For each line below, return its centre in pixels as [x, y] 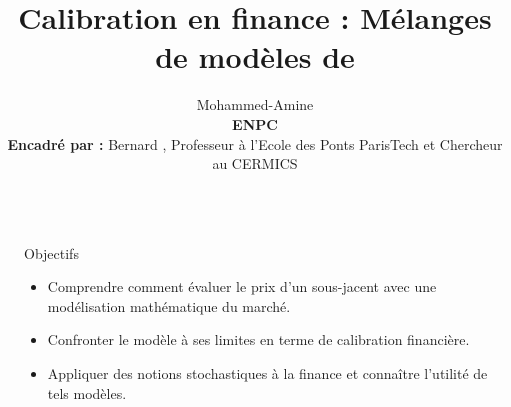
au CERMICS [255, 163]
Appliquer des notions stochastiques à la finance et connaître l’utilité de [267, 373]
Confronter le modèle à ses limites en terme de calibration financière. [258, 339]
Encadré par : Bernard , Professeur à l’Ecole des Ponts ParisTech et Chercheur [255, 143]
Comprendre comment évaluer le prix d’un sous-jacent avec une [242, 286]
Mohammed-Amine [255, 104]
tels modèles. [87, 392]
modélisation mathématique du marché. [169, 305]
